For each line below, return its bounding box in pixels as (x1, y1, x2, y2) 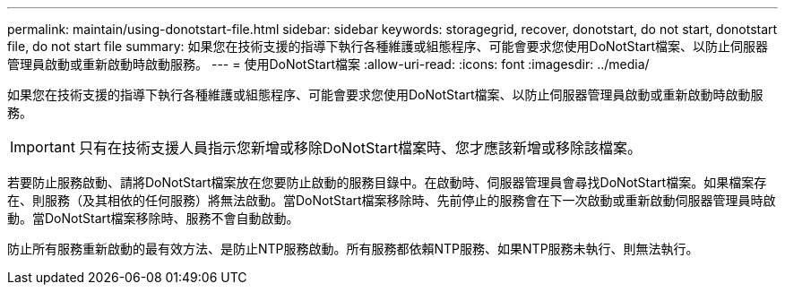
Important (10, 138, 75, 156)
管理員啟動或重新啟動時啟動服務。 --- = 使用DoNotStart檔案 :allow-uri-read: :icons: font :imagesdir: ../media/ (7, 56, 650, 72)
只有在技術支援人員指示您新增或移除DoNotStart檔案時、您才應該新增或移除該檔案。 (78, 139, 643, 157)
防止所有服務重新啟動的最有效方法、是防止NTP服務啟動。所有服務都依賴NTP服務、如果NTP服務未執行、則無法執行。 (7, 241, 699, 256)
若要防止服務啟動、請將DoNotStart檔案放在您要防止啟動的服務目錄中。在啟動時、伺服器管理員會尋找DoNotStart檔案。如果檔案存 (7, 175, 767, 190)
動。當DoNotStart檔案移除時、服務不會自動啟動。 (7, 210, 299, 226)
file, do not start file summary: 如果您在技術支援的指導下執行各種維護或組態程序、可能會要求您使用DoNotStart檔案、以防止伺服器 (7, 39, 769, 54)
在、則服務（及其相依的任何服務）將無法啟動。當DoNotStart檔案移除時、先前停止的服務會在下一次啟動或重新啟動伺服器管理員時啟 (7, 193, 776, 208)
